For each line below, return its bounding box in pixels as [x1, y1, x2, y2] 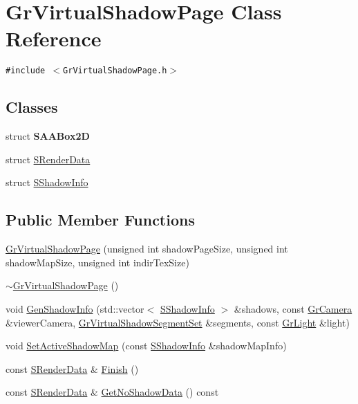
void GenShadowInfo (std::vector [6, 301, 144, 315]
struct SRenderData [6, 151, 91, 166]
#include [6, 66, 46, 76]
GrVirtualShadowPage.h [63, 66, 167, 76]
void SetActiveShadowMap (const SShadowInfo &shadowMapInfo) [6, 338, 287, 353]
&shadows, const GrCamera [234, 301, 352, 315]
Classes [6, 96, 58, 118]
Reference [6, 24, 102, 53]
